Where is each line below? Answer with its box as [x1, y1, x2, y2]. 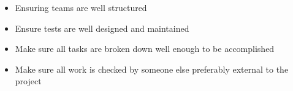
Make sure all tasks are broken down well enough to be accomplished [15, 42, 275, 55]
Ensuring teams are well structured [15, 1, 147, 13]
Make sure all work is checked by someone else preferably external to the [15, 62, 289, 75]
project [15, 75, 42, 87]
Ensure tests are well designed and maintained [15, 21, 189, 34]
